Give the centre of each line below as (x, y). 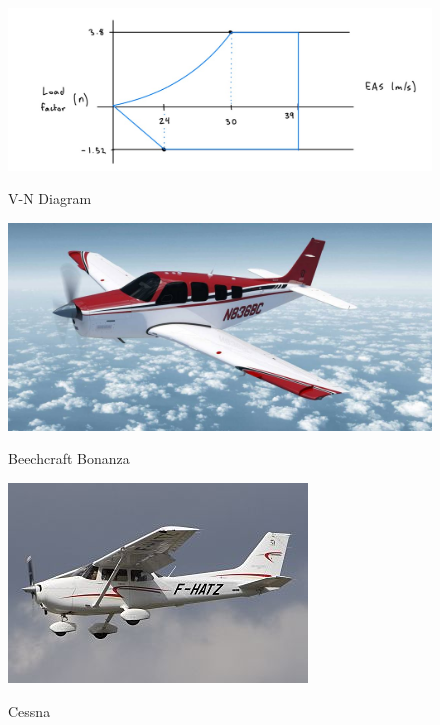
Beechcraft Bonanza (69, 458)
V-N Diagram (50, 198)
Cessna (29, 710)
